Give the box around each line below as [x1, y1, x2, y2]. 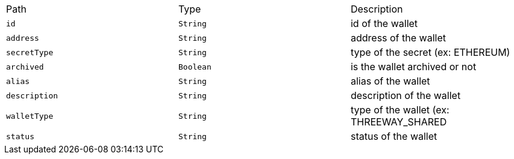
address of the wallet [350, 32, 446, 44]
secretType [6, 47, 54, 57]
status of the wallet [350, 130, 437, 142]
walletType [6, 111, 54, 121]
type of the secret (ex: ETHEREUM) [350, 46, 510, 58]
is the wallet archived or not [350, 61, 477, 73]
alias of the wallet [350, 75, 430, 87]
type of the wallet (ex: [350, 104, 450, 116]
